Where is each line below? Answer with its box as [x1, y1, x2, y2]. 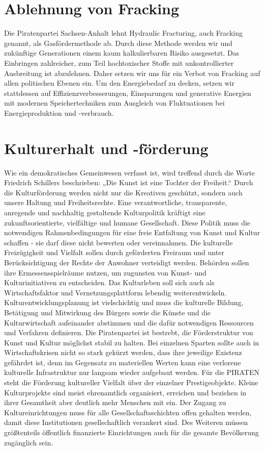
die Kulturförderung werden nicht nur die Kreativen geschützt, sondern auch [4, 187, 243, 197]
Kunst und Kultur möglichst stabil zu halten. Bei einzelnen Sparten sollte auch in [4, 337, 259, 347]
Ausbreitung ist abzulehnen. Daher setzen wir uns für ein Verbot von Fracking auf [4, 67, 260, 78]
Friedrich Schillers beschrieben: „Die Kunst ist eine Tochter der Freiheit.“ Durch [4, 177, 253, 188]
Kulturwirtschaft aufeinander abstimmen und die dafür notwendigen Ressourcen [4, 317, 254, 328]
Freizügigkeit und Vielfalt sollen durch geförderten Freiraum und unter [4, 247, 224, 258]
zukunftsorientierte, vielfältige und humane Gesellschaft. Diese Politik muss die [4, 217, 251, 228]
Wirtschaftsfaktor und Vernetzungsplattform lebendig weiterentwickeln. [4, 287, 227, 297]
